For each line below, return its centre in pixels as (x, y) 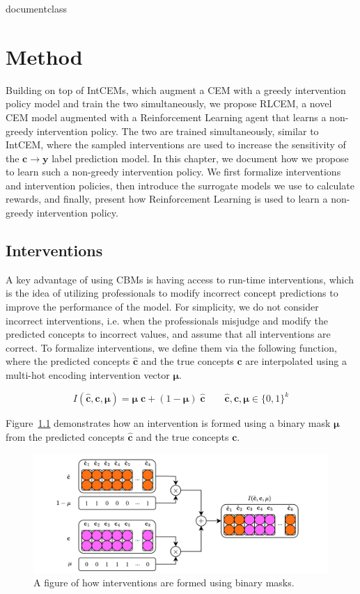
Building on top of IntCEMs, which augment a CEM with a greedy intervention (176, 89)
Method (44, 56)
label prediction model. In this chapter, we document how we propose (200, 158)
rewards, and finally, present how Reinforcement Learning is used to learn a (167, 199)
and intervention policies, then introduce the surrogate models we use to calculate (180, 185)
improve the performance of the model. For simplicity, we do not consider (162, 307)
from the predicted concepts (65, 436)
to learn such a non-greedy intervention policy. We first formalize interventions (173, 172)
